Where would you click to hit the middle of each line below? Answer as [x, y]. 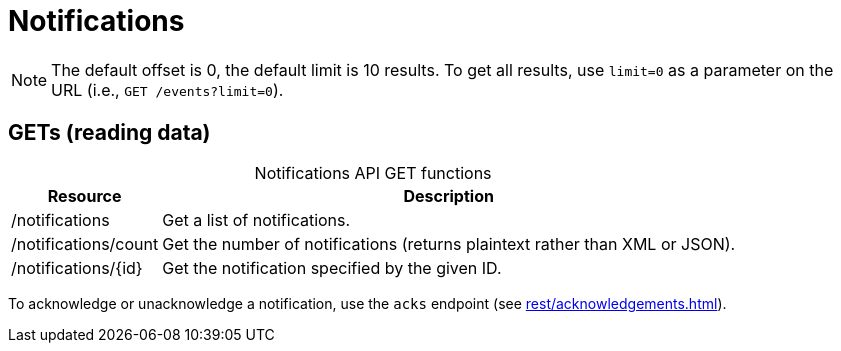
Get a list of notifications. [256, 219]
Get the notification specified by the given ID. [332, 267]
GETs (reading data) [109, 133]
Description [448, 195]
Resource [84, 195]
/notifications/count [85, 243]
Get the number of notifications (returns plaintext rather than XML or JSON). [449, 243]
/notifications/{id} [77, 267]
